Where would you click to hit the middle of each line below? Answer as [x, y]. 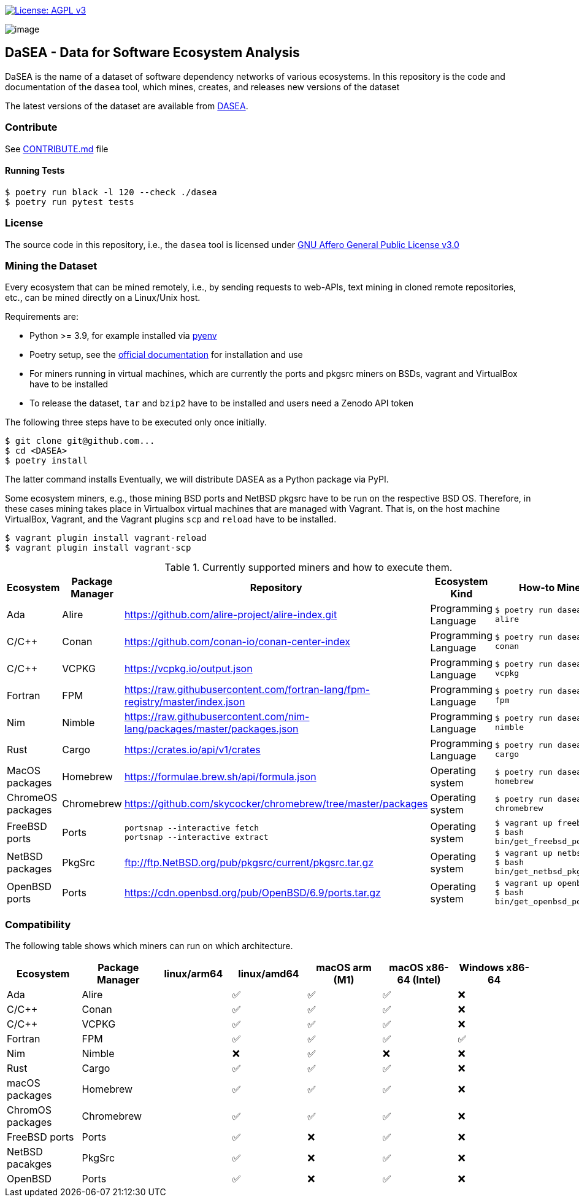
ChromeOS [32, 798]
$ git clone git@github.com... [80, 441]
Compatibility [38, 924]
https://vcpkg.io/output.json [188, 669]
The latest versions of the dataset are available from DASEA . [127, 106]
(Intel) [427, 980]
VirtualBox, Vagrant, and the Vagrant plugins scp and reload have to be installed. [171, 519]
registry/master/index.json [185, 702]
